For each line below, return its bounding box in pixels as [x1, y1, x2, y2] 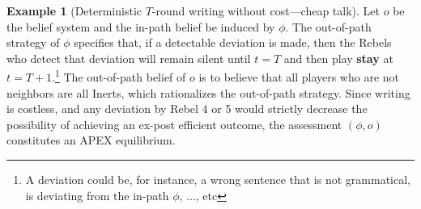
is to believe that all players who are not [198, 69, 400, 86]
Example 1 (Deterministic [6, 2, 142, 19]
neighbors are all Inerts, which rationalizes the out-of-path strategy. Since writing [6, 84, 410, 101]
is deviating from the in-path [25, 186, 169, 203]
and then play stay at [283, 49, 393, 66]
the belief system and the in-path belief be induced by [6, 18, 275, 35]
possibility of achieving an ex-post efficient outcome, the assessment [6, 115, 342, 132]
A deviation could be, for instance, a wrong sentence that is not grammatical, [25, 171, 410, 187]
